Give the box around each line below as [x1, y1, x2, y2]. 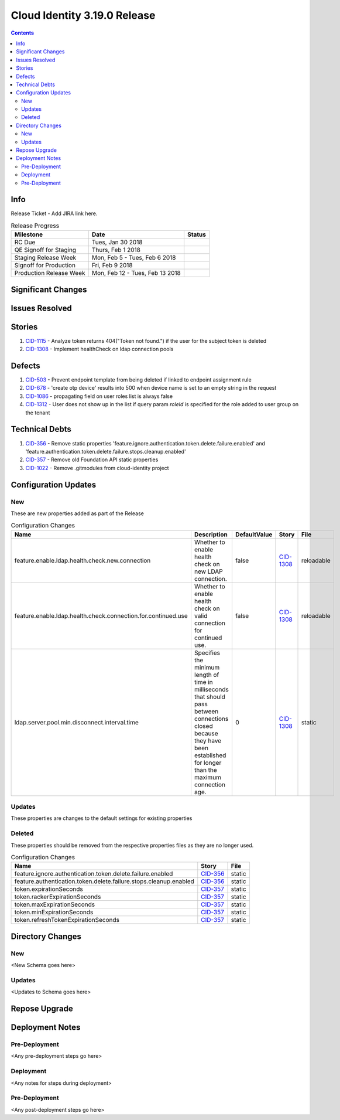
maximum [194, 773, 222, 781]
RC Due [14, 238, 36, 246]
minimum [194, 663, 220, 671]
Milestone [14, 230, 43, 239]
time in [194, 678, 213, 686]
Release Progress [11, 222, 60, 230]
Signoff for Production [14, 261, 76, 270]
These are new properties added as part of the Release [11, 510, 145, 517]
